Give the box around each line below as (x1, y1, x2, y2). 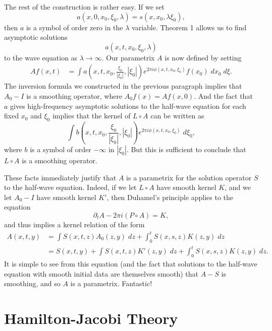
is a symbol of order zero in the (26, 22, 123, 32)
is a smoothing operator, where (26, 91, 123, 101)
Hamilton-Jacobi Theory (4, 308, 178, 328)
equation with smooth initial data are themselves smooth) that (4, 268, 198, 279)
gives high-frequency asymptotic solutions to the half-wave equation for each (10, 100, 246, 111)
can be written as (150, 110, 204, 121)
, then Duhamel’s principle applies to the (106, 191, 234, 202)
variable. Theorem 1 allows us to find (132, 22, 247, 32)
